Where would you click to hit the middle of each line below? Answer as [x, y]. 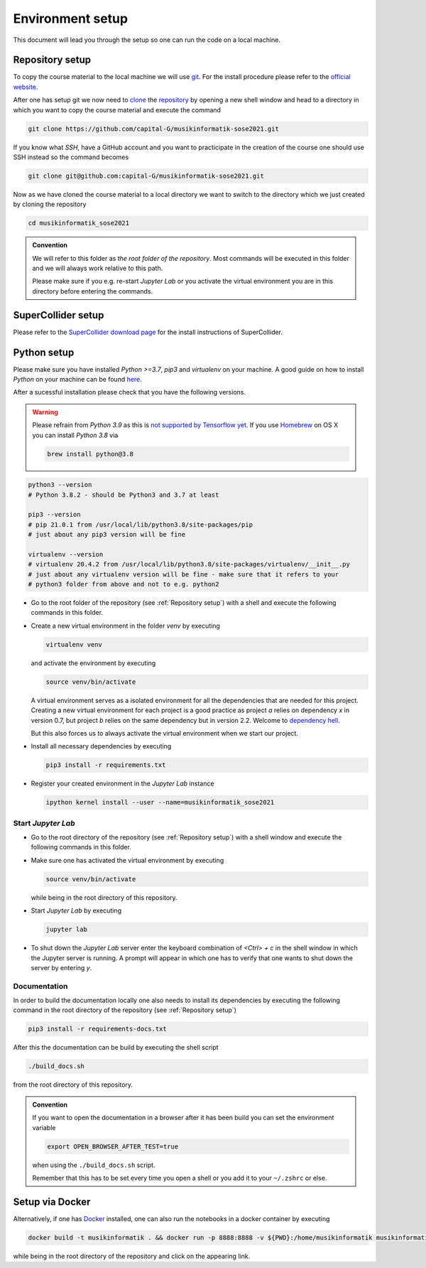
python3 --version [60, 485]
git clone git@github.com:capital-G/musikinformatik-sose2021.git [146, 176]
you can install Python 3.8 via [75, 435]
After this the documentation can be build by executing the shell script [116, 1048]
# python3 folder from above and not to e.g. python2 [124, 584]
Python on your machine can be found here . [77, 380]
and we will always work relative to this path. [98, 268]
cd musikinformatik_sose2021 [79, 223]
